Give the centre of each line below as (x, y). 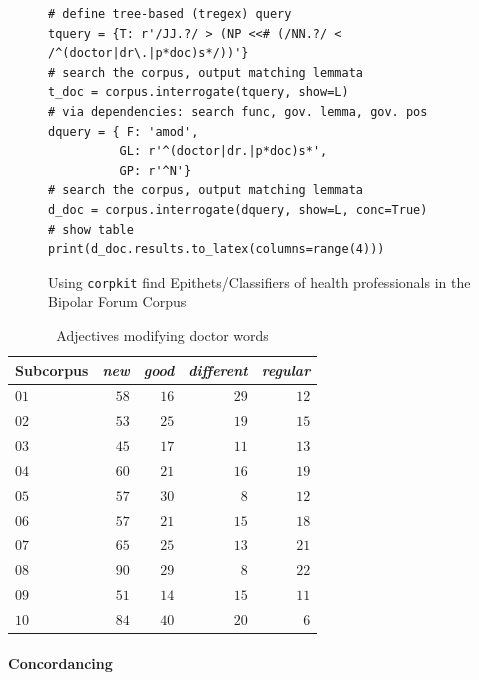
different (218, 369)
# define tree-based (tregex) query (170, 14)
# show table (91, 229)
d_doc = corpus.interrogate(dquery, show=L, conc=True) (238, 209)
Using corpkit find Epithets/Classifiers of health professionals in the (259, 281)
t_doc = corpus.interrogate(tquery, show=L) (198, 92)
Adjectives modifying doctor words (162, 334)
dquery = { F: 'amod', (123, 131)
